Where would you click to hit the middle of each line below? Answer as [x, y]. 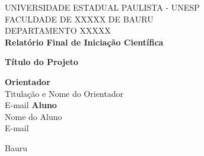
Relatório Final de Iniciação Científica [84, 42]
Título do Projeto [42, 62]
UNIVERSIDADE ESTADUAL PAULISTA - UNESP [102, 7]
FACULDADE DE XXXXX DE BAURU [79, 19]
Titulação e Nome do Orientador [64, 93]
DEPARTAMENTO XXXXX [58, 30]
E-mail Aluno [31, 105]
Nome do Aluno [34, 116]
